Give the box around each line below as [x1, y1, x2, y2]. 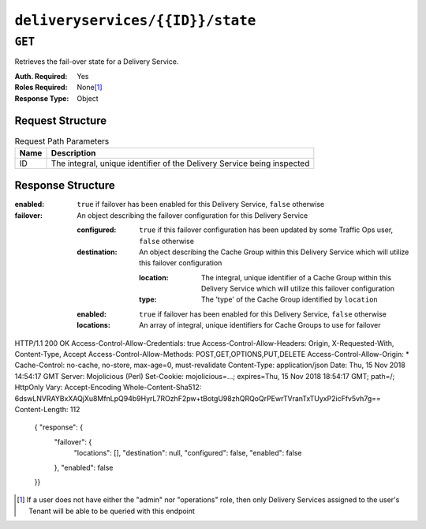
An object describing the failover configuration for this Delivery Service [77, 210, 308, 220]
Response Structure [14, 178, 115, 193]
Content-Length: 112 [14, 405, 80, 414]
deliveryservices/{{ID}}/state [14, 12, 256, 29]
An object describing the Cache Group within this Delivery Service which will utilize [139, 247, 409, 257]
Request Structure [14, 114, 107, 128]
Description [50, 147, 96, 158]
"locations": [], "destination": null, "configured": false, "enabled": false [73, 448, 302, 458]
